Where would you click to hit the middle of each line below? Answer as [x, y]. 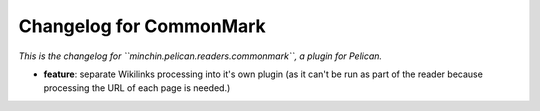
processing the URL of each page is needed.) [137, 88]
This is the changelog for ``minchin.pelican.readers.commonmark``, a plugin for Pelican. [200, 56]
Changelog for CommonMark [142, 26]
